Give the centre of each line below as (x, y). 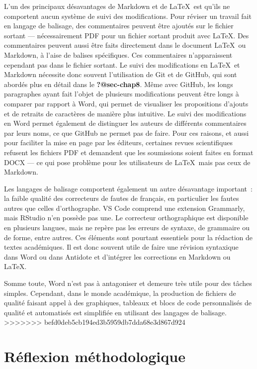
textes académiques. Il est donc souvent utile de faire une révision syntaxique (121, 247)
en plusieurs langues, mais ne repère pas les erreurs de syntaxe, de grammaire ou (127, 228)
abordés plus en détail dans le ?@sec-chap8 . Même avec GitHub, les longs (119, 84)
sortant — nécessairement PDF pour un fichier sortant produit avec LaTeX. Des (127, 35)
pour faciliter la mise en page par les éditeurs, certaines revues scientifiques (119, 142)
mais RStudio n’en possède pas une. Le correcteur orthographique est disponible (126, 218)
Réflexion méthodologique (95, 356)
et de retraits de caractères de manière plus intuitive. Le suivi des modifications (125, 113)
